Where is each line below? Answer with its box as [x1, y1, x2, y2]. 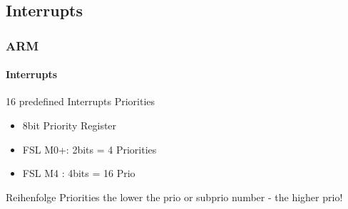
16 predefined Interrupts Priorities [6, 94, 155, 109]
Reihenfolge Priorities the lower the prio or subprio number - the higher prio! [6, 189, 343, 204]
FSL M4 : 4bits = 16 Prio [22, 166, 135, 181]
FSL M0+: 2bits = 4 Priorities [22, 141, 157, 156]
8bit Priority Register [22, 118, 117, 133]
